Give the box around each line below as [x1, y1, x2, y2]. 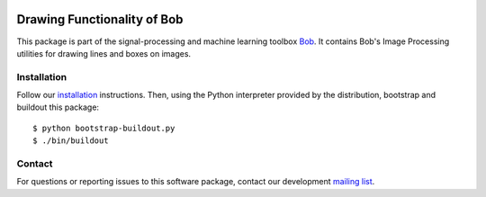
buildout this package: [16, 102, 99, 112]
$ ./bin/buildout [32, 136, 109, 146]
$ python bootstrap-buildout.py [32, 122, 175, 133]
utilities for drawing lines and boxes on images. [16, 48, 192, 58]
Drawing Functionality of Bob [16, 12, 184, 27]
